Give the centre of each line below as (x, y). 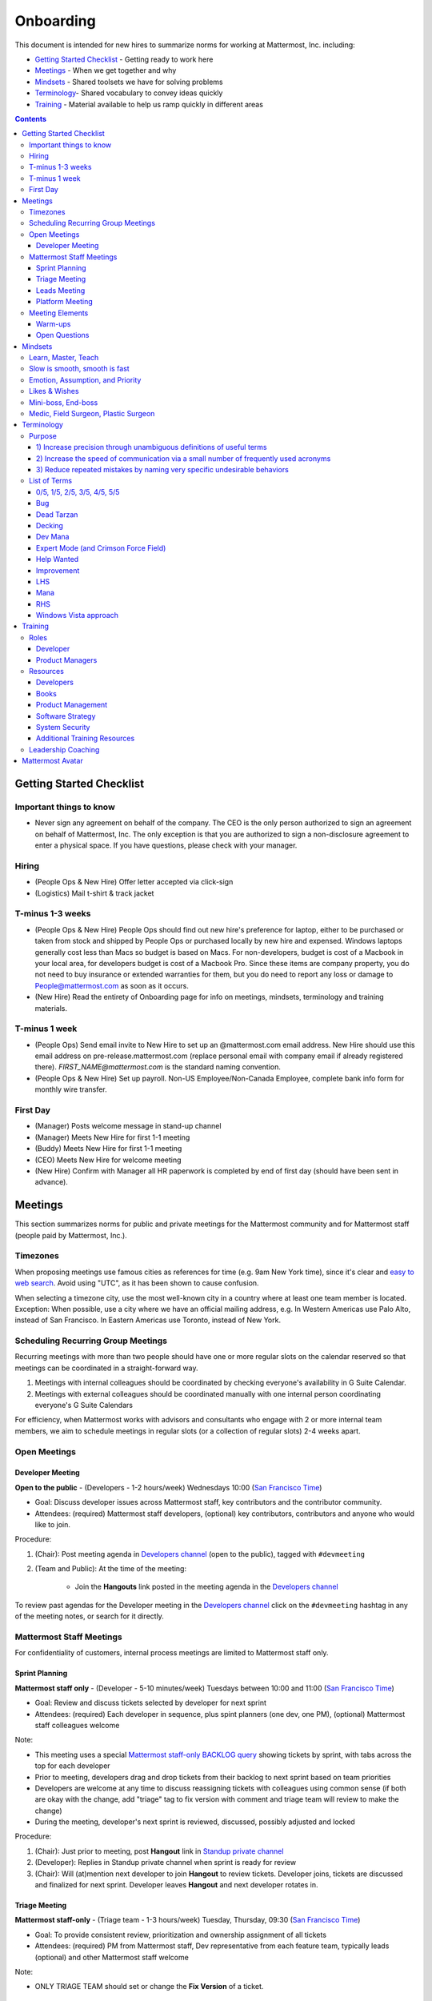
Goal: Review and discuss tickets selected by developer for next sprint (151, 1703)
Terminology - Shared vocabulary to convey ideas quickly (129, 93)
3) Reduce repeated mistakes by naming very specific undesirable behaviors (163, 469)
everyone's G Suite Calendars (84, 1405)
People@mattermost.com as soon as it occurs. (112, 985)
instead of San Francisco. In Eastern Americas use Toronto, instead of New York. (148, 1320)
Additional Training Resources (86, 738)
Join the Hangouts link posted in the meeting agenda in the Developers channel (207, 1587)
